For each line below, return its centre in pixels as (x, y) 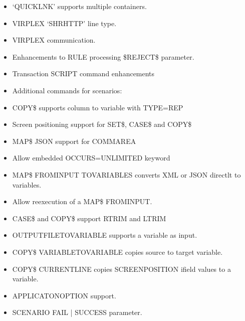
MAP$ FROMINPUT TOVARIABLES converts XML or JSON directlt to (127, 174)
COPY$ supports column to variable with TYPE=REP (98, 107)
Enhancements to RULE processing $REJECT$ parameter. (103, 56)
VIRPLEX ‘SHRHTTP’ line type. (64, 23)
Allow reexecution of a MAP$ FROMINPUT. (82, 201)
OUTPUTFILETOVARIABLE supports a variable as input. (105, 235)
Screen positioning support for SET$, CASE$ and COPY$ (102, 124)
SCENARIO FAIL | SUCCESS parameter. (77, 312)
